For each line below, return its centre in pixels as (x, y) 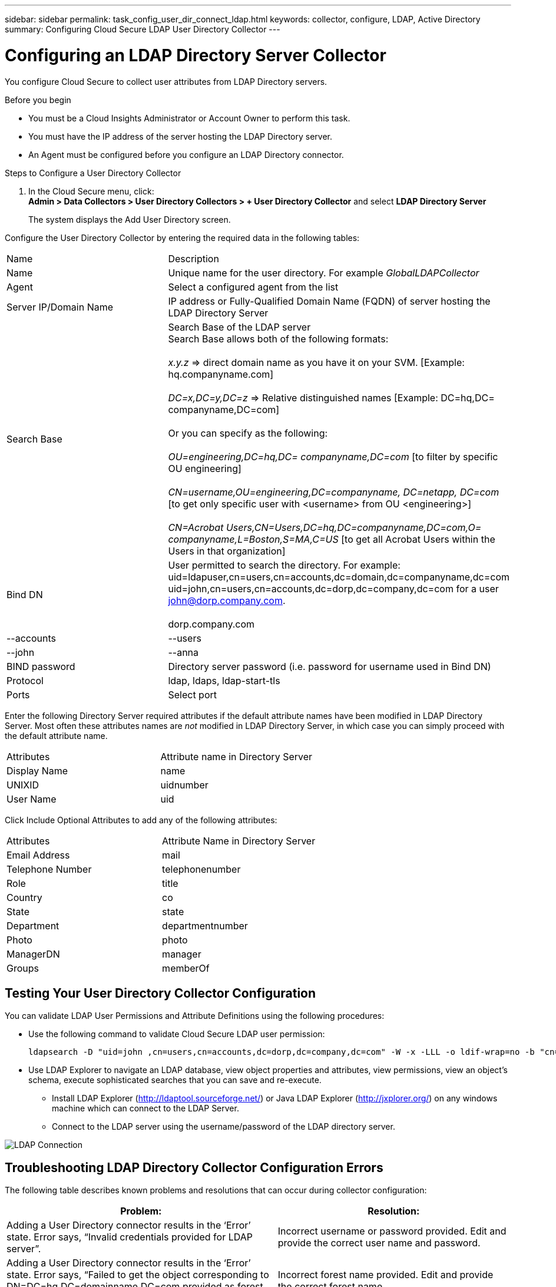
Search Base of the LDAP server (239, 327)
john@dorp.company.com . (227, 600)
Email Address (38, 855)
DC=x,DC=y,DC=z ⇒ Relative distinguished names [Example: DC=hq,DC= (331, 397)
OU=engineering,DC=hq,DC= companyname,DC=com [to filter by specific (333, 456)
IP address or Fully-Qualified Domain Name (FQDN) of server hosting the (329, 301)
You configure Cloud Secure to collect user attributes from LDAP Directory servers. (166, 81)
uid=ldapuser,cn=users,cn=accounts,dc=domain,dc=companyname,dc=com (339, 577)
